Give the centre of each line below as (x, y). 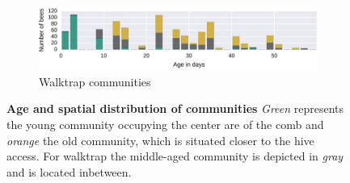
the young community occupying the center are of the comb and (165, 124)
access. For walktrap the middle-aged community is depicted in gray (175, 156)
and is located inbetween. (69, 171)
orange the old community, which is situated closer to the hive (160, 140)
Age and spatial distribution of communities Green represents (175, 108)
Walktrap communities (95, 81)
